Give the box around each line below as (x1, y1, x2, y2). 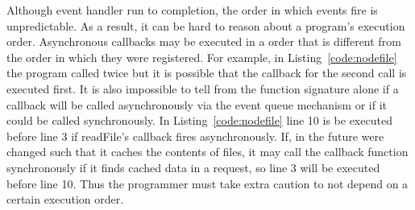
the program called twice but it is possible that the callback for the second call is (6, 64, 407, 81)
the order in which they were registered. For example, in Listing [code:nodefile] (6, 48, 397, 65)
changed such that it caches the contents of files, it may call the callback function (6, 143, 409, 160)
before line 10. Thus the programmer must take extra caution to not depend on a (6, 175, 409, 191)
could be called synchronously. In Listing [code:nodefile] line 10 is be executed (6, 112, 392, 129)
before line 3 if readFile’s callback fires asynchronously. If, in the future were (6, 127, 384, 144)
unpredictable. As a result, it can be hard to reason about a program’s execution (6, 17, 405, 34)
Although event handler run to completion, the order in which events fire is (6, 2, 378, 18)
